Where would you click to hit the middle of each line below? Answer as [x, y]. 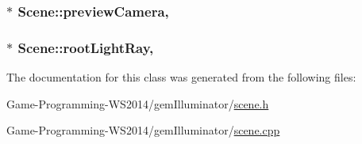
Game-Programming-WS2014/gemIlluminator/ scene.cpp [143, 130]
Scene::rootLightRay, [86, 47]
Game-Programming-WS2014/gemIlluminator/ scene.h [138, 103]
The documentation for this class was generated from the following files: [181, 77]
